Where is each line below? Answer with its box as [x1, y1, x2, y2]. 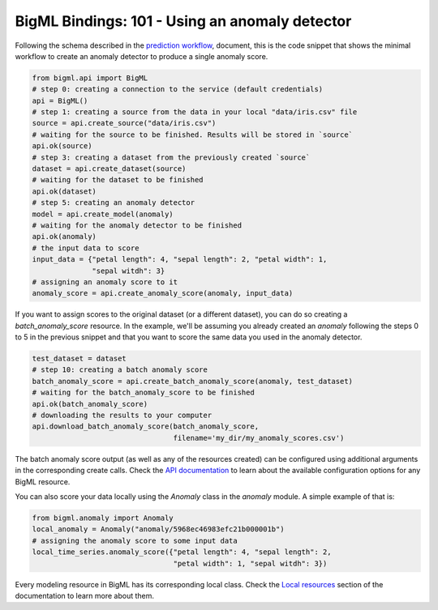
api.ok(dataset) [32, 186, 97, 196]
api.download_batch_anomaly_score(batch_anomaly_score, [32, 422, 260, 431]
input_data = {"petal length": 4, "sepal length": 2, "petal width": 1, [32, 255, 328, 264]
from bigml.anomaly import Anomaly [32, 513, 174, 523]
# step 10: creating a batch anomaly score [32, 365, 208, 374]
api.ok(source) [32, 142, 92, 151]
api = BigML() [32, 96, 88, 105]
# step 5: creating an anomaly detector [32, 198, 195, 207]
